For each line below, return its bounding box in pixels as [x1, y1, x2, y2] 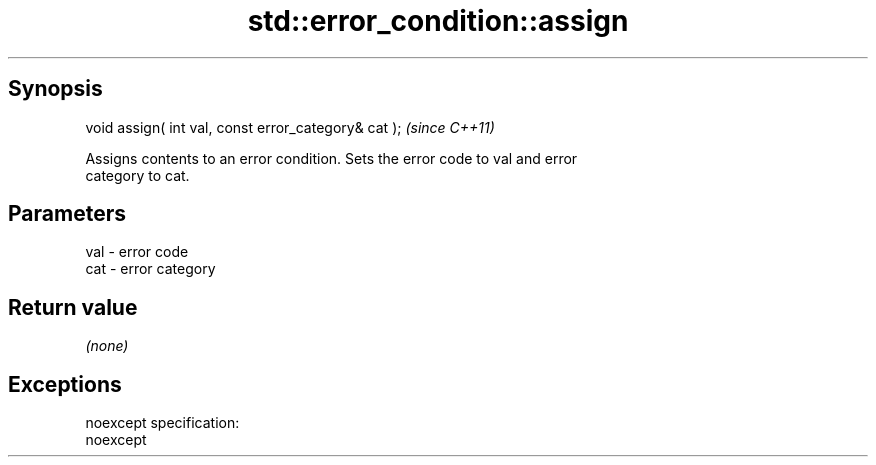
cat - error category [85, 260, 216, 278]
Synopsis [8, 76, 103, 102]
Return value [8, 294, 138, 320]
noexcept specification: [85, 414, 240, 432]
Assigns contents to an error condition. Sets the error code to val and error [85, 149, 578, 167]
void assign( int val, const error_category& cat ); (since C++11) [85, 118, 495, 136]
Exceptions [8, 371, 122, 397]
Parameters [8, 201, 126, 227]
